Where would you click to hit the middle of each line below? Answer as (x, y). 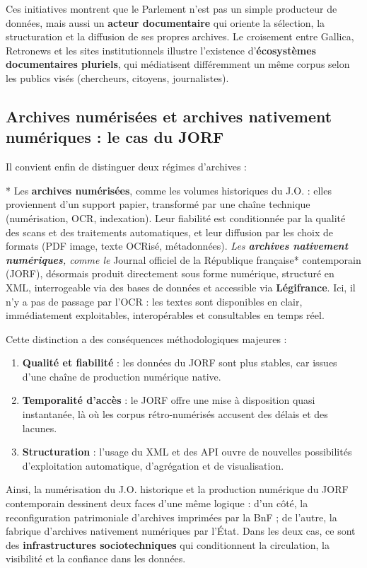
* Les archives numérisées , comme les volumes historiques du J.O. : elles (169, 190)
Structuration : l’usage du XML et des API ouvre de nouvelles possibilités (187, 452)
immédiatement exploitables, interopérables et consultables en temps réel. (165, 315)
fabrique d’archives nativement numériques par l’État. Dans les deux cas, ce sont (181, 531)
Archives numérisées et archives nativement (169, 116)
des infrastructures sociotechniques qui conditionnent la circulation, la (168, 544)
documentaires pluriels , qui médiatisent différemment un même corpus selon (178, 64)
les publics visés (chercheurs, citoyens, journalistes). (117, 77)
